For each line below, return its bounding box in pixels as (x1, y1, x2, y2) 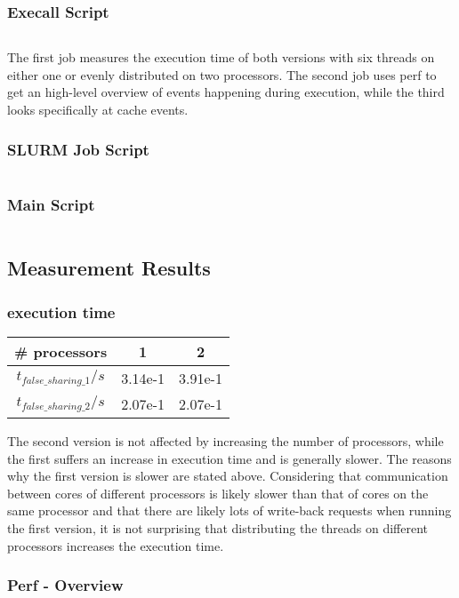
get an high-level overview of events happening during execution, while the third (7, 83, 445, 101)
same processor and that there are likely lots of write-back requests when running (7, 501, 452, 520)
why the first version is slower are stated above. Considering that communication (7, 466, 448, 485)
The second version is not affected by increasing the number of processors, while (7, 432, 444, 450)
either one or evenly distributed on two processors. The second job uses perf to (7, 65, 437, 84)
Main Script (7, 193, 95, 215)
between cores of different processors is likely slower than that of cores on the (7, 483, 429, 502)
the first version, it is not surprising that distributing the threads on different (7, 519, 428, 537)
